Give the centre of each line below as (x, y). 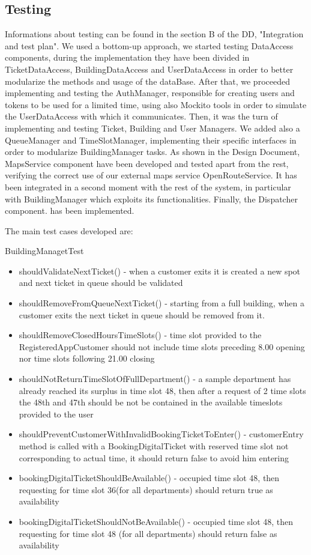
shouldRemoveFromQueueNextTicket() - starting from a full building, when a (162, 303)
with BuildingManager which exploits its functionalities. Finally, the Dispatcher (151, 199)
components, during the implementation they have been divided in (127, 57)
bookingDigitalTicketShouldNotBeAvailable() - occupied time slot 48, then (156, 521)
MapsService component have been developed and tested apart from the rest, (147, 163)
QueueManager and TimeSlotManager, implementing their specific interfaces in (151, 140)
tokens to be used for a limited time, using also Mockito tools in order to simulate (156, 104)
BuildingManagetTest (44, 251)
